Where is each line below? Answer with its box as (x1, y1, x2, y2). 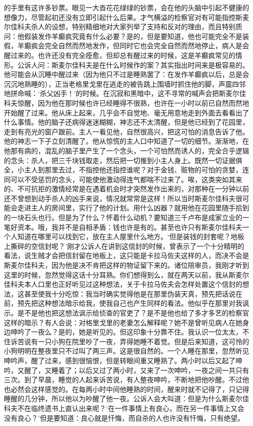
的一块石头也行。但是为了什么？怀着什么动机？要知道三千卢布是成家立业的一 (4, 212, 249, 222)
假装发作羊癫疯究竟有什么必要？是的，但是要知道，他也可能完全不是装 (24, 31, 249, 41)
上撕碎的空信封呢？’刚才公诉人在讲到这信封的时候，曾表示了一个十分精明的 (4, 241, 244, 251)
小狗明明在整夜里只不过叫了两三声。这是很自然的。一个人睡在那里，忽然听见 (4, 346, 249, 356)
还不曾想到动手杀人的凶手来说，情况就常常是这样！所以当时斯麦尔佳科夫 (4, 193, 235, 203)
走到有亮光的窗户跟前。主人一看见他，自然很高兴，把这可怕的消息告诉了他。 (4, 126, 249, 136)
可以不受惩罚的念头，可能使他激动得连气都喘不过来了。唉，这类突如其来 (10, 174, 242, 184)
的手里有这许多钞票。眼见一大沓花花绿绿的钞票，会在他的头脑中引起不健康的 (4, 2, 249, 12)
